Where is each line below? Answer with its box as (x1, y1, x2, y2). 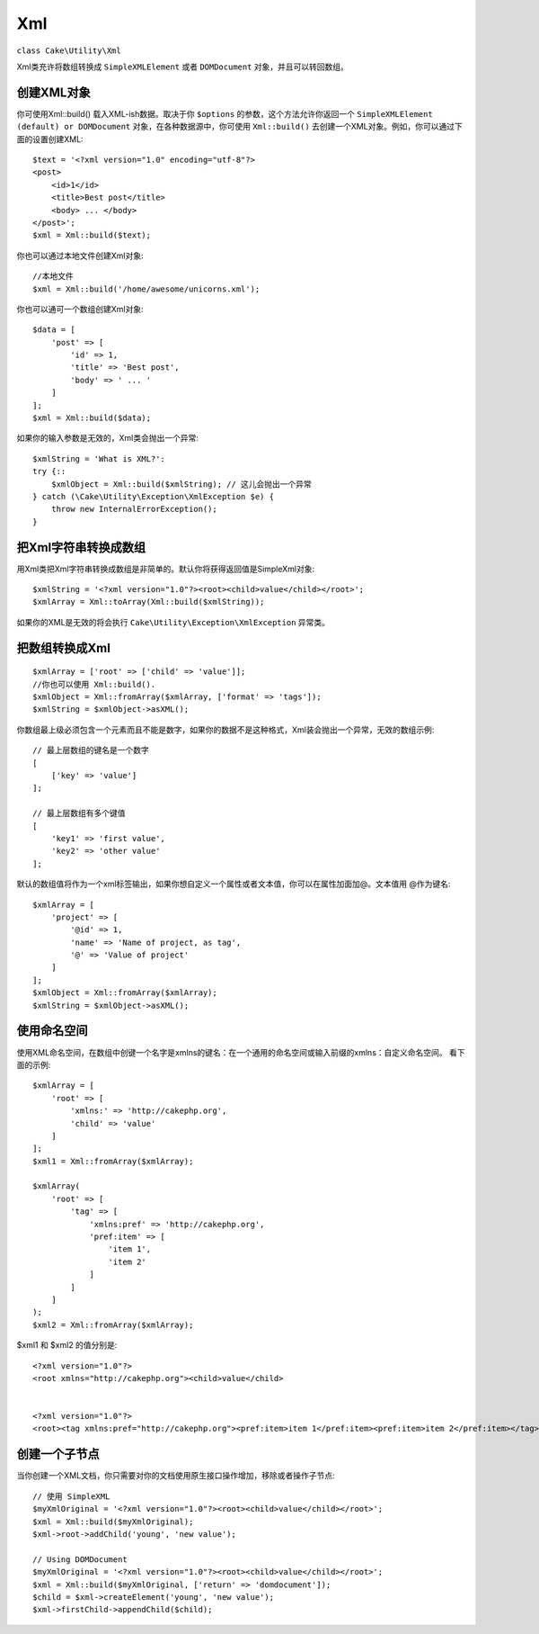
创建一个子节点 (16, 1447, 100, 1462)
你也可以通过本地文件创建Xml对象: (16, 250, 144, 261)
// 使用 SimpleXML (32, 1491, 110, 1502)
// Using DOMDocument (32, 1554, 128, 1565)
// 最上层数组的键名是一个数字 (32, 745, 150, 756)
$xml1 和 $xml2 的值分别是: (16, 1340, 118, 1351)
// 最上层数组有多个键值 (32, 808, 126, 819)
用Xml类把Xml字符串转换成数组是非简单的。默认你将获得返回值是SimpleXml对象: (16, 563, 315, 574)
